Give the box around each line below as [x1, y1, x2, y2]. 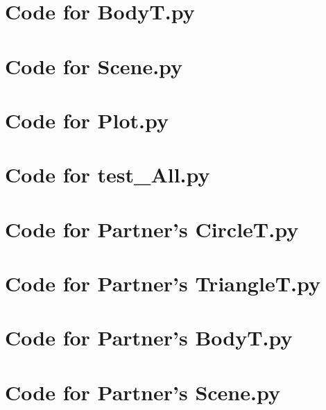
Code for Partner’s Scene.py [5, 377, 280, 406]
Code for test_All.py [5, 160, 210, 189]
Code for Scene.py [5, 51, 183, 80]
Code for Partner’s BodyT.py [5, 323, 293, 352]
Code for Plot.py [5, 105, 169, 134]
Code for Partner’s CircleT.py [5, 214, 299, 243]
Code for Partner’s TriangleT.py [5, 269, 320, 298]
